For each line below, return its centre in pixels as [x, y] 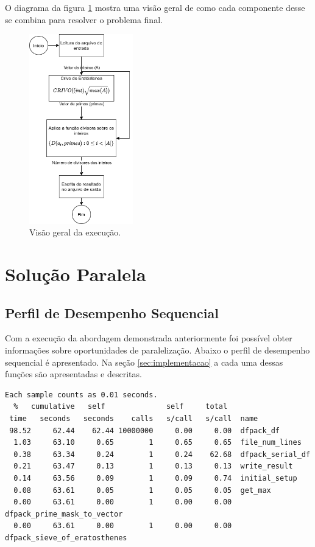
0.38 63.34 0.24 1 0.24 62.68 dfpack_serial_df [162, 454]
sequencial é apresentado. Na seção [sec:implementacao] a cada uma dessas [144, 362]
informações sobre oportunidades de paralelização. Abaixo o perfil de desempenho [157, 350]
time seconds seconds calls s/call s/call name [134, 419]
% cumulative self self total [121, 407]
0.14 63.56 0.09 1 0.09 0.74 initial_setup [155, 478]
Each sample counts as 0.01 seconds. [81, 395]
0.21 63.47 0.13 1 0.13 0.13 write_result [153, 466]
